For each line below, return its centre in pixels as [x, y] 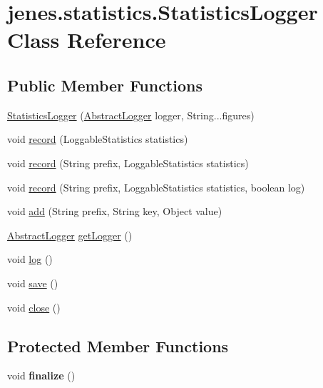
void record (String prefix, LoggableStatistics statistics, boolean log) [156, 187]
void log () [30, 259]
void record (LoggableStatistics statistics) [98, 139]
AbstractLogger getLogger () [70, 235]
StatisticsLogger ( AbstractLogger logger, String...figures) [131, 115]
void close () [34, 307]
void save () [33, 283]
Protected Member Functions [118, 345]
